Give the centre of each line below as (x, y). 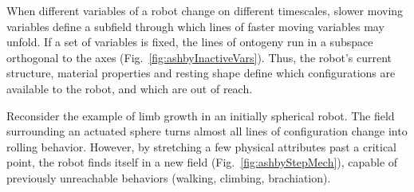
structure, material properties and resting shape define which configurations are (201, 73)
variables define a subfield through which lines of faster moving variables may (195, 26)
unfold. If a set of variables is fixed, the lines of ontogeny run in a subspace (190, 42)
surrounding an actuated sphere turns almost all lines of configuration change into (207, 131)
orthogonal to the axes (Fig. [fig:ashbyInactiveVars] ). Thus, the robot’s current (199, 57)
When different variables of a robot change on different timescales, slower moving (205, 10)
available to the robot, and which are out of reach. (130, 88)
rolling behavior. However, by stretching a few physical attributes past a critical (201, 146)
